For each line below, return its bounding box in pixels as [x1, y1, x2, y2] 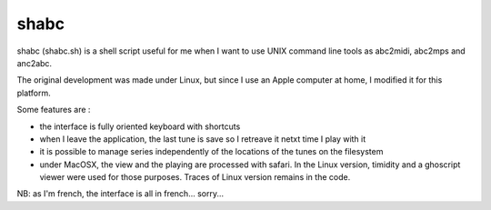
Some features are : [16, 105, 91, 115]
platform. [16, 87, 52, 98]
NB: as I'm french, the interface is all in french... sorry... [16, 188, 225, 199]
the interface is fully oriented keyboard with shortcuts [39, 121, 241, 132]
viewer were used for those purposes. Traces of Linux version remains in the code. [39, 172, 351, 183]
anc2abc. [16, 57, 53, 68]
